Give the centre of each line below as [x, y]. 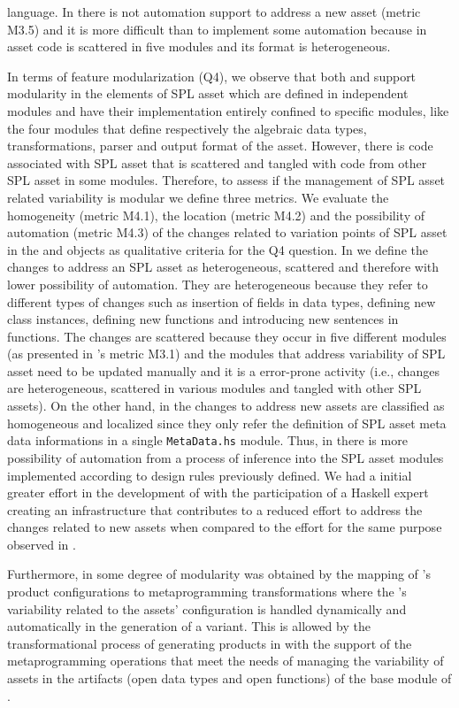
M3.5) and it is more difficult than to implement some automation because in [217, 29]
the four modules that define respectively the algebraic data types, [187, 128]
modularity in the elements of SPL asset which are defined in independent [208, 93]
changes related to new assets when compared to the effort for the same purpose [225, 527]
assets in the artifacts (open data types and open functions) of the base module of [229, 678]
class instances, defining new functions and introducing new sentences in [203, 319]
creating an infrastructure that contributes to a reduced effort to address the [215, 509]
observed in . [42, 544]
